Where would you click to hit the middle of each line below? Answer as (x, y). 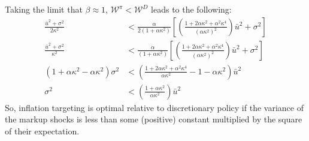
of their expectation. (42, 130)
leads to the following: (191, 9)
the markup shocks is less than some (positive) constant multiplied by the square (154, 119)
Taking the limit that (44, 9)
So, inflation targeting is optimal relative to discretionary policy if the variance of (154, 107)
